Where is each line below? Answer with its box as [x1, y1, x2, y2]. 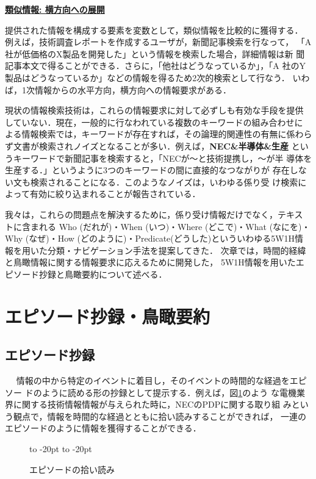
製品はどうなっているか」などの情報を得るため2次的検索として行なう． [5, 71, 290, 84]
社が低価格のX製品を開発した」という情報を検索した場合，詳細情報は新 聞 [5, 47, 305, 60]
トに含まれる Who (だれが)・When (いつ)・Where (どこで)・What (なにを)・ [5, 220, 311, 232]
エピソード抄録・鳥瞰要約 [5, 303, 210, 328]
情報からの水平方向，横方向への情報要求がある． [34, 83, 231, 96]
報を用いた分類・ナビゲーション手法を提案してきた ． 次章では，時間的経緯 [5, 243, 306, 256]
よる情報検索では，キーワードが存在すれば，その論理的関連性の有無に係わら [5, 128, 312, 140]
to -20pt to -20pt [29, 442, 92, 455]
